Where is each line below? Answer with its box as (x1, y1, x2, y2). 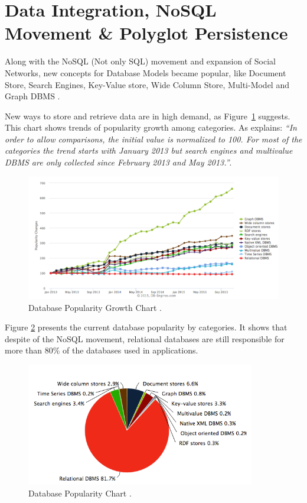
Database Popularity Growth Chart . (28, 301, 162, 313)
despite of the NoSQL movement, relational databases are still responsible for (5, 332, 285, 345)
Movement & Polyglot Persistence (5, 21, 288, 45)
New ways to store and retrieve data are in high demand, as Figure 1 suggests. (5, 109, 290, 122)
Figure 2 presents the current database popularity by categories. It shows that (5, 321, 288, 333)
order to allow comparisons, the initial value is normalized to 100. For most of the (5, 132, 302, 145)
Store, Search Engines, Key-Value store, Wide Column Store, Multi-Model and (5, 78, 289, 90)
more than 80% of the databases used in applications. (5, 344, 198, 356)
